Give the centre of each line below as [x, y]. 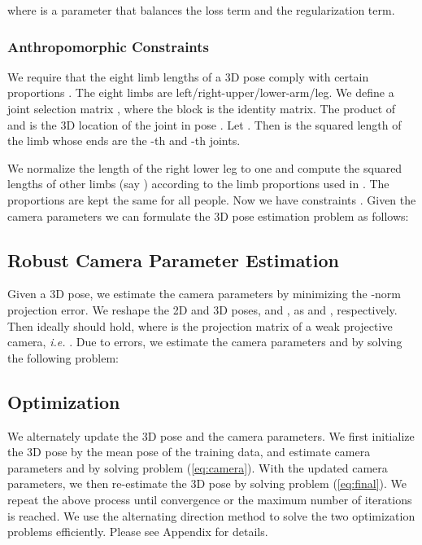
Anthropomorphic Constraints [109, 46]
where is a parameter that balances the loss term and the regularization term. [201, 10]
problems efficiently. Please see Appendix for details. [138, 532]
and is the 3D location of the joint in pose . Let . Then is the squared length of [204, 124]
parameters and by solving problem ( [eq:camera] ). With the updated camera [198, 467]
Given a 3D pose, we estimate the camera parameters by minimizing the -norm [204, 294]
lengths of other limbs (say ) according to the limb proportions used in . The [198, 184]
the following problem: [63, 357]
